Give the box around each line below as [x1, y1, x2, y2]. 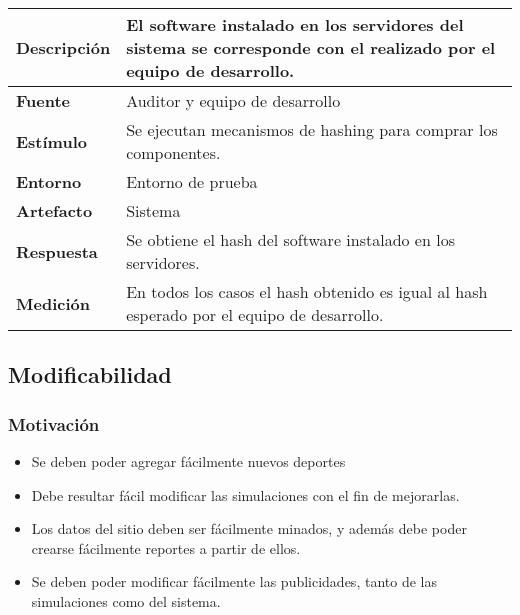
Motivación [8, 411, 100, 436]
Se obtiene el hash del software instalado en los [126, 228, 455, 251]
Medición [16, 291, 90, 315]
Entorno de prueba [126, 170, 258, 193]
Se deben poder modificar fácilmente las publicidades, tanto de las [31, 571, 437, 592]
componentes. [126, 141, 221, 164]
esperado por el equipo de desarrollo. [126, 303, 384, 326]
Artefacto [16, 199, 93, 222]
